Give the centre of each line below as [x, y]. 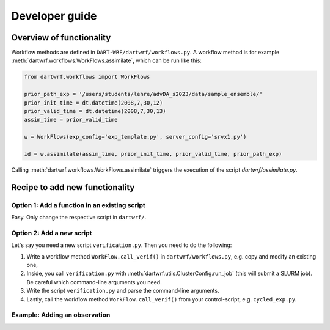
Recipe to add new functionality [73, 187]
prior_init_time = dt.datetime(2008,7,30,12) [94, 103]
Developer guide [54, 16]
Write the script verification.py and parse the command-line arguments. [123, 291]
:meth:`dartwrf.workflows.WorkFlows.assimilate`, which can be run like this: [106, 61]
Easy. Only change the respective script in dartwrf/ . [79, 218]
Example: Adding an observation [61, 315]
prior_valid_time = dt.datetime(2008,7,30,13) [95, 111]
